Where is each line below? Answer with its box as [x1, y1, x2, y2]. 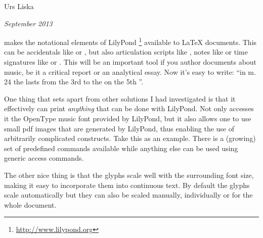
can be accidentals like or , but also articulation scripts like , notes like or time [4, 46, 248, 57]
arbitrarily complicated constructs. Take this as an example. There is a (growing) [4, 133, 256, 144]
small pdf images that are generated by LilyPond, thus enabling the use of [4, 123, 235, 133]
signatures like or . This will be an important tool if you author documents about [4, 57, 257, 67]
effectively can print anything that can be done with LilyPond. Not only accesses [4, 103, 254, 114]
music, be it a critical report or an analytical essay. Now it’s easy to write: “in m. [4, 66, 256, 77]
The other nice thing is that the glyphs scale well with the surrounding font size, [4, 169, 254, 180]
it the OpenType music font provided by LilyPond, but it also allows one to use [4, 113, 251, 123]
